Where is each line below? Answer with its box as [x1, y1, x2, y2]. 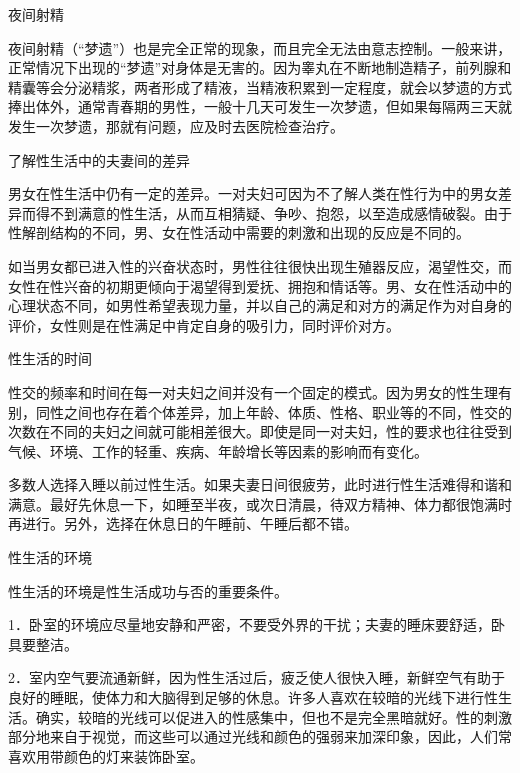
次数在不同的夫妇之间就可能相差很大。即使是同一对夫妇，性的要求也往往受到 [8, 421, 512, 442]
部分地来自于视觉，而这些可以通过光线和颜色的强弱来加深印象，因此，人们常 [8, 726, 512, 747]
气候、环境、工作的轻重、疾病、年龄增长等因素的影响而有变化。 [8, 440, 428, 461]
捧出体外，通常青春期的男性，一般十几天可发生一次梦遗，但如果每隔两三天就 [8, 96, 512, 117]
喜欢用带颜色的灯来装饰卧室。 [8, 745, 204, 766]
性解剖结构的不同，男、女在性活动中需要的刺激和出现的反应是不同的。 [8, 222, 470, 243]
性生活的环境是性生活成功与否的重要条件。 [8, 580, 288, 601]
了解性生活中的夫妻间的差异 [8, 149, 190, 170]
